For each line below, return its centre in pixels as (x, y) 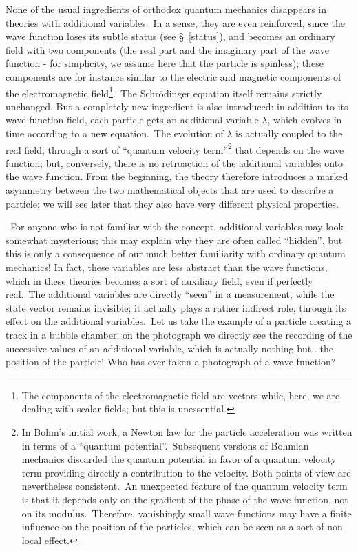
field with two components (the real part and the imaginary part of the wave (168, 49)
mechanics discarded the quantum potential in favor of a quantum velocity (179, 459)
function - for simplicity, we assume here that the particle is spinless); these (165, 63)
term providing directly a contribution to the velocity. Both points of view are (186, 472)
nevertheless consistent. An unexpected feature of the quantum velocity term (185, 486)
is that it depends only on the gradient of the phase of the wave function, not (185, 499)
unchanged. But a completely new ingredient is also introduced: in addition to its (177, 106)
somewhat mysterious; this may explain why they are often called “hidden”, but (174, 240)
